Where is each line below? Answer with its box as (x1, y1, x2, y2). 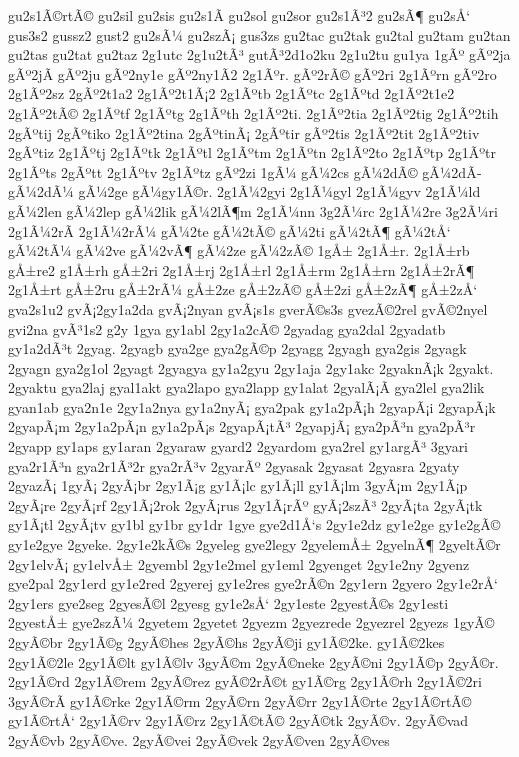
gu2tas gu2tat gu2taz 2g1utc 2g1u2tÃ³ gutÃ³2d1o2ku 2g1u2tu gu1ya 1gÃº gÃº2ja (8, 44, 511, 65)
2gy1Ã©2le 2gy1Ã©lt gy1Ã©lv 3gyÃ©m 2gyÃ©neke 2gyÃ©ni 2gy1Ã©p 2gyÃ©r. (8, 651, 499, 672)
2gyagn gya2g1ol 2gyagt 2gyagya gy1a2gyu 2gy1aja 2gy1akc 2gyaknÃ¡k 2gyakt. (8, 357, 494, 378)
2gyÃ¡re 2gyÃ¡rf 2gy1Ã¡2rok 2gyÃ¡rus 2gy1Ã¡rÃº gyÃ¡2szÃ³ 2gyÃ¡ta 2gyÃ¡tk (8, 494, 483, 515)
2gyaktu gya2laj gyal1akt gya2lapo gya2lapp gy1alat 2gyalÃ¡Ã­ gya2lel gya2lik (8, 377, 485, 398)
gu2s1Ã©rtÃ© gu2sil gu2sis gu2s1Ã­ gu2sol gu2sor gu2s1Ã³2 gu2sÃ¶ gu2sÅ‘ (8, 5, 471, 25)
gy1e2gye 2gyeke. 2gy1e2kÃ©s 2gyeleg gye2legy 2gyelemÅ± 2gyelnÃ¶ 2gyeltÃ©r (8, 534, 501, 555)
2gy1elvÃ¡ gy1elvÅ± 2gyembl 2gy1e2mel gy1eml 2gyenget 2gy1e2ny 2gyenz (8, 553, 470, 574)
